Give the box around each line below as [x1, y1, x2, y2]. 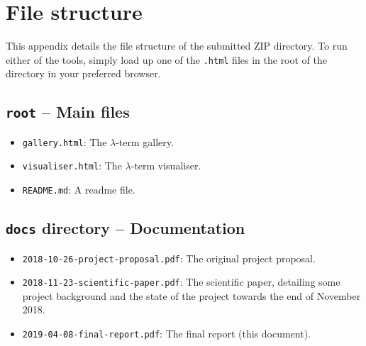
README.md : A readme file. [22, 182, 135, 197]
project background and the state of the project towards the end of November [22, 288, 361, 303]
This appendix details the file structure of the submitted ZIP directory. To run [6, 38, 348, 53]
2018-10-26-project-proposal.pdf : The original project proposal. [22, 250, 316, 265]
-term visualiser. [131, 158, 201, 173]
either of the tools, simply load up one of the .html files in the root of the [6, 52, 328, 67]
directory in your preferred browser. [6, 66, 161, 81]
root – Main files [6, 101, 130, 123]
